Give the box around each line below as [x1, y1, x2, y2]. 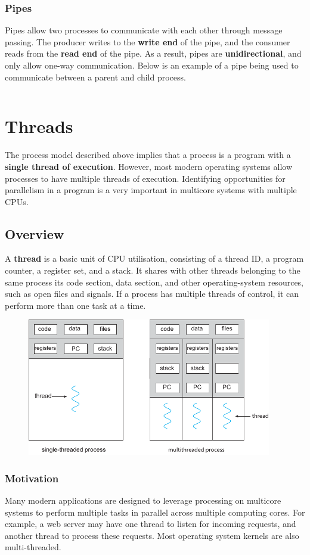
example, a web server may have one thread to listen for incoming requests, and [5, 517, 296, 530]
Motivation [5, 470, 59, 485]
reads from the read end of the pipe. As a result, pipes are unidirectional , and [5, 47, 302, 60]
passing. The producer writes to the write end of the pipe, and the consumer [5, 35, 290, 48]
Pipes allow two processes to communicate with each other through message [5, 24, 283, 36]
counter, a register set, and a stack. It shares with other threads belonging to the [5, 264, 300, 277]
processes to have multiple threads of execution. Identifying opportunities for [5, 172, 286, 184]
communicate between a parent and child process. [5, 70, 186, 83]
